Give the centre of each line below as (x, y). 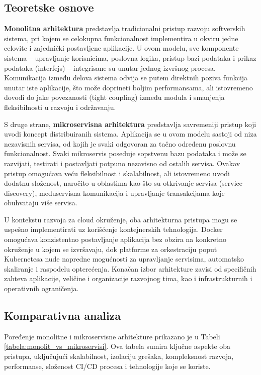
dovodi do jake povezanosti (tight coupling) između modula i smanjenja (114, 97)
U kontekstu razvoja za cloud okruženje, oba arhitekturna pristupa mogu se (121, 219)
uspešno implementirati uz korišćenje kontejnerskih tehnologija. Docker (113, 229)
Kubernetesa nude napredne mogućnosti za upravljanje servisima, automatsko (124, 259)
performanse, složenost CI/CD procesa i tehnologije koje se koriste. (107, 366)
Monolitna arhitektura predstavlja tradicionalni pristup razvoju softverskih (125, 28)
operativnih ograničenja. (41, 288)
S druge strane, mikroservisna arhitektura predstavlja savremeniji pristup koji (130, 124)
